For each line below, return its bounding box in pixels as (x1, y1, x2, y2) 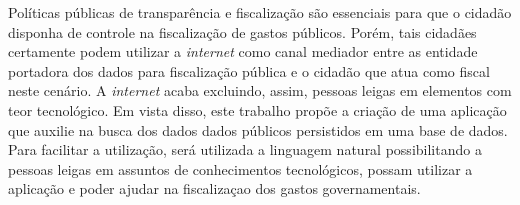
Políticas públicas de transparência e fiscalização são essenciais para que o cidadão (8, 2, 512, 22)
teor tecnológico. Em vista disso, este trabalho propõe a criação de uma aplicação (8, 99, 507, 120)
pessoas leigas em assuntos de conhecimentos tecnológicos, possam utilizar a (8, 158, 473, 179)
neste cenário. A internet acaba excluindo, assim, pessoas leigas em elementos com (8, 80, 512, 101)
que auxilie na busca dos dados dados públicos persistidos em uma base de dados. (8, 119, 508, 140)
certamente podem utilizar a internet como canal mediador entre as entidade (8, 41, 478, 62)
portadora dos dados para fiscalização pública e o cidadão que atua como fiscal (8, 60, 490, 81)
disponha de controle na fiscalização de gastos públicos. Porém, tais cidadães (8, 21, 477, 42)
